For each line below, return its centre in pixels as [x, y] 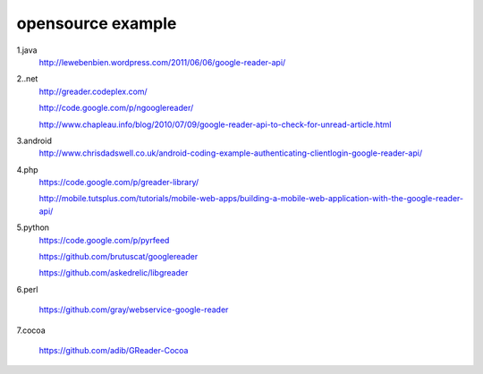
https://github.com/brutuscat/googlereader [119, 257]
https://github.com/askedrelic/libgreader [114, 273]
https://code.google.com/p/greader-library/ [119, 183]
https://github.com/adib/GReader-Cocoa [114, 350]
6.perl [27, 289]
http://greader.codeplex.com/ [93, 91]
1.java [27, 50]
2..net [27, 79]
